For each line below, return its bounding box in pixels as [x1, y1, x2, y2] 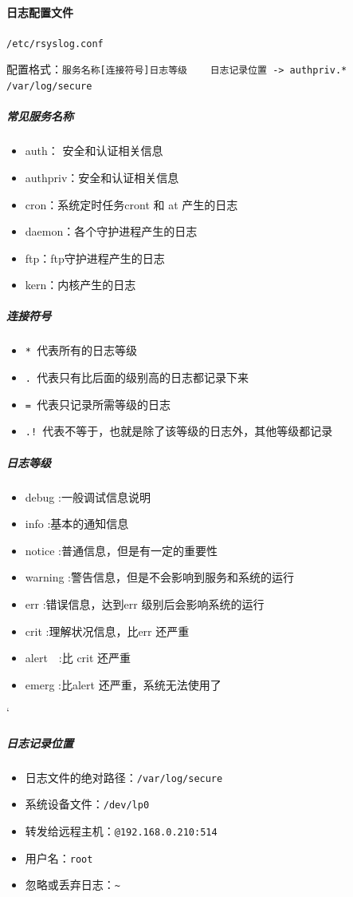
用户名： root [25, 849, 93, 866]
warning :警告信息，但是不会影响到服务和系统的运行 [25, 569, 295, 585]
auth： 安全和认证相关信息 [25, 142, 163, 159]
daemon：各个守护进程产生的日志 [25, 223, 198, 240]
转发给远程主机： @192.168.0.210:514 [25, 822, 218, 839]
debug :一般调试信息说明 [25, 488, 151, 505]
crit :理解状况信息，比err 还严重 [25, 622, 190, 639]
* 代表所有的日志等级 [25, 342, 138, 359]
